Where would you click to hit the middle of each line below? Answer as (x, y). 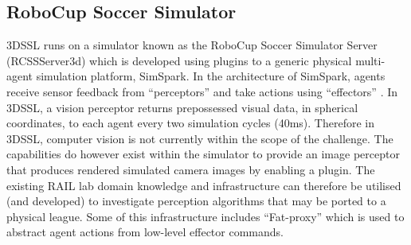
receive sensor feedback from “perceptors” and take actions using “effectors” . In (202, 91)
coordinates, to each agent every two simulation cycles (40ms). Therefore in (191, 123)
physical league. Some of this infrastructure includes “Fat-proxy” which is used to (205, 216)
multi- (370, 60)
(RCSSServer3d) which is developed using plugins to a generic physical (179, 60)
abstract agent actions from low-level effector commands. (145, 232)
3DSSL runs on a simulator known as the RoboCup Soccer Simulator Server (192, 45)
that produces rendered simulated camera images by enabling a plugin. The (191, 169)
